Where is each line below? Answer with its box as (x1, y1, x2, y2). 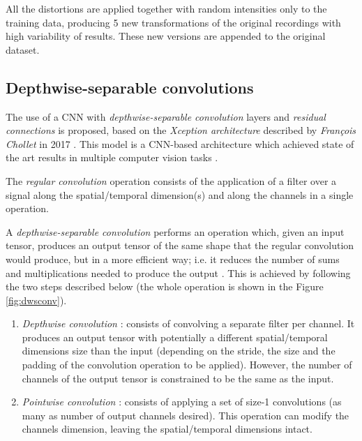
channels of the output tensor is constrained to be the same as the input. (22, 371, 334, 385)
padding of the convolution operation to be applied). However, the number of (22, 357, 352, 372)
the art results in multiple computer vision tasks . (6, 150, 218, 165)
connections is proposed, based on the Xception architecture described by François (6, 123, 356, 137)
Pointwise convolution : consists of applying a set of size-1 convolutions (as (22, 394, 342, 409)
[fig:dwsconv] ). (6, 292, 67, 307)
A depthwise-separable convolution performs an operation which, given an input (6, 224, 345, 239)
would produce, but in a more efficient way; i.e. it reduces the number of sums (6, 251, 340, 266)
